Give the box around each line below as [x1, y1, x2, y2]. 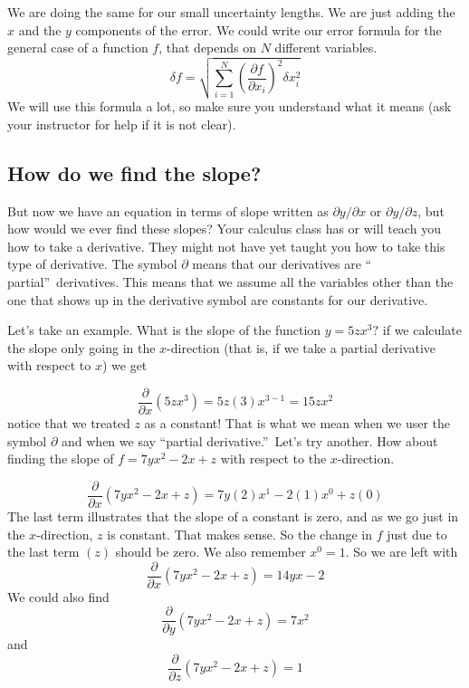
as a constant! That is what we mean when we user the [144, 414, 451, 433]
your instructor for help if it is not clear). [7, 114, 236, 133]
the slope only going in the [7, 338, 156, 357]
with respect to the [220, 449, 327, 468]
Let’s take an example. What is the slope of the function [7, 320, 321, 339]
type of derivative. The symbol [7, 254, 177, 273]
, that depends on [158, 38, 257, 57]
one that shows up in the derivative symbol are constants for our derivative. [7, 290, 428, 309]
